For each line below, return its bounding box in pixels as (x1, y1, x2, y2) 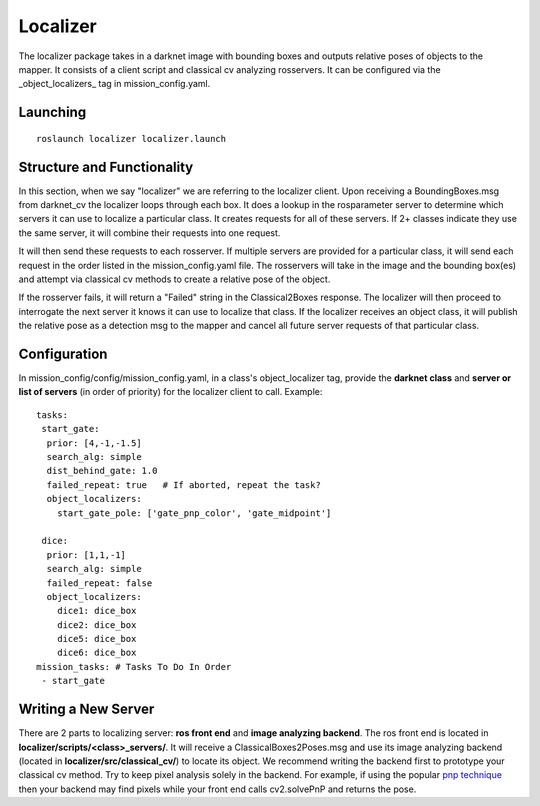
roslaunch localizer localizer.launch (36, 133, 227, 144)
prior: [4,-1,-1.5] (46, 437, 142, 449)
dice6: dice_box (56, 647, 137, 659)
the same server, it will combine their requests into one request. (18, 226, 281, 239)
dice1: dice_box (56, 605, 137, 617)
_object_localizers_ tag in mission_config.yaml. (18, 78, 211, 90)
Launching (18, 104, 87, 121)
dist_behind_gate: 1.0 (46, 465, 158, 477)
